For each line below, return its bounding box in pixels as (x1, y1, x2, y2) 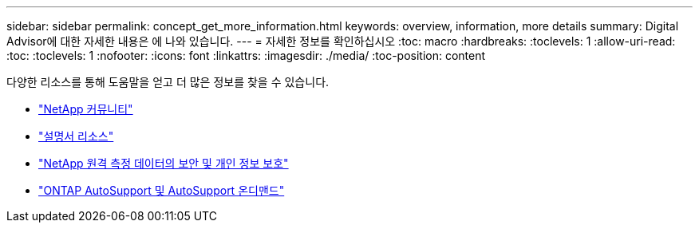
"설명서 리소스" (38, 129, 114, 143)
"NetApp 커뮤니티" (38, 102, 133, 116)
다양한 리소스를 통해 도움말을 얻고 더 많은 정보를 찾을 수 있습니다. (6, 75, 330, 89)
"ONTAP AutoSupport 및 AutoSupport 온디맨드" (38, 184, 285, 197)
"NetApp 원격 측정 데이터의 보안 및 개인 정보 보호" (38, 156, 289, 170)
